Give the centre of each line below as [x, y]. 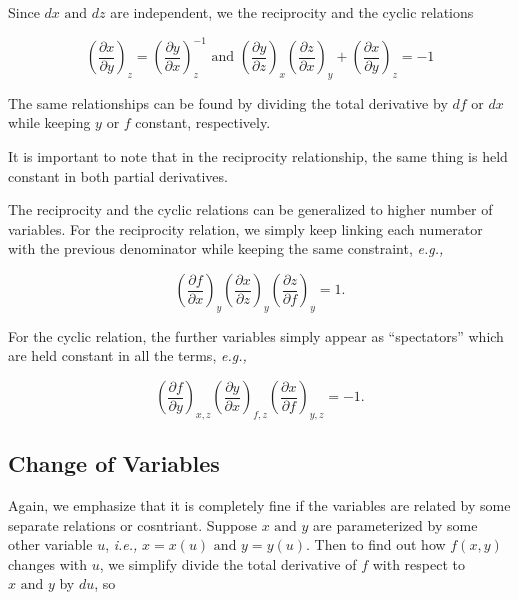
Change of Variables [114, 463]
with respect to [418, 563]
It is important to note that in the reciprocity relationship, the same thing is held [258, 156]
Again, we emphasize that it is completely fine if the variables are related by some [259, 505]
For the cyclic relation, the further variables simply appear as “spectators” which [256, 335]
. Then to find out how [375, 544]
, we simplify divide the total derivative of [228, 563]
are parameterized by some [395, 524]
